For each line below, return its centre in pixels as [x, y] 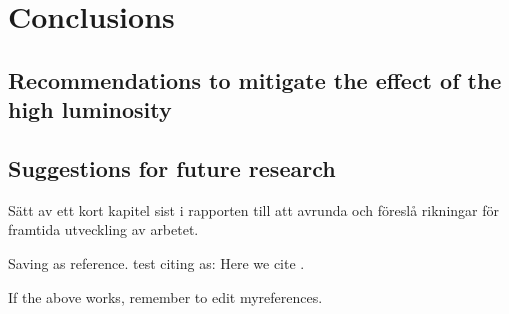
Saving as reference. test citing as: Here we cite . [156, 262]
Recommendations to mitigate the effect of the [255, 79]
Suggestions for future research [172, 167]
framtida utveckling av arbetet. [103, 229]
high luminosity [90, 109]
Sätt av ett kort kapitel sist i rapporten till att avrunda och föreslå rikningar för [253, 209]
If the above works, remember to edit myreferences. [165, 296]
